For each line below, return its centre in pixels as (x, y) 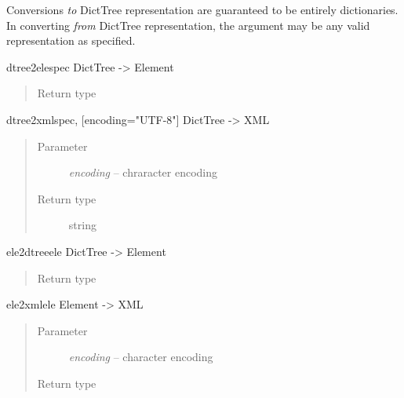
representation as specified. (71, 40)
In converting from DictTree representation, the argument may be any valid (188, 25)
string (82, 225)
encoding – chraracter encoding (143, 172)
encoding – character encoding (141, 357)
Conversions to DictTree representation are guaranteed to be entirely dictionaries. (202, 9)
